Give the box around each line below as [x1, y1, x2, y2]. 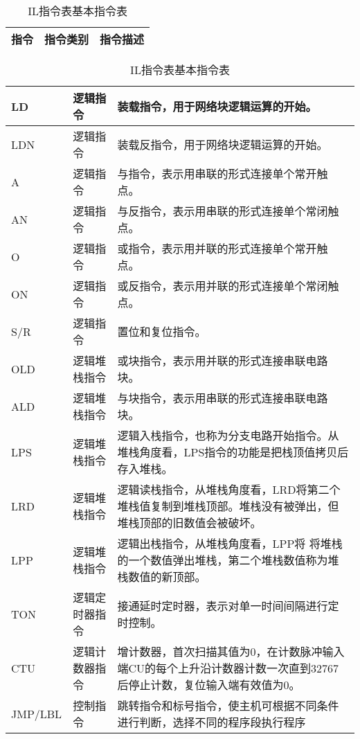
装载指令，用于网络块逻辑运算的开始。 [117, 98, 317, 114]
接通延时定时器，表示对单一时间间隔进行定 [117, 598, 339, 614]
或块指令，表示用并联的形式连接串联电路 [117, 353, 328, 368]
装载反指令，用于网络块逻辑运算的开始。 [117, 136, 328, 152]
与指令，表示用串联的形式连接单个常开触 [117, 166, 328, 181]
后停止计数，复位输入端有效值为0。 [117, 677, 300, 693]
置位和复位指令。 [117, 323, 206, 339]
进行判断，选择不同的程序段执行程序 [117, 714, 306, 730]
